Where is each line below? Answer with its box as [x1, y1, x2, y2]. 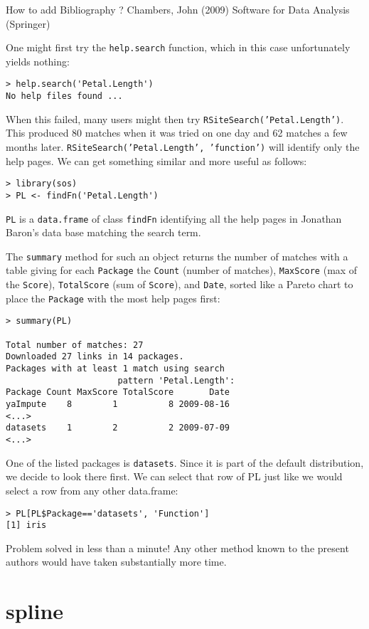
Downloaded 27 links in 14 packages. [6, 351, 184, 362]
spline [6, 596, 64, 625]
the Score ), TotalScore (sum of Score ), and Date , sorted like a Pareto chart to [6, 277, 353, 292]
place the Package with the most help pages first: [6, 290, 220, 305]
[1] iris [6, 520, 47, 531]
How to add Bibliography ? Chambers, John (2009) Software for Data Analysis [6, 2, 350, 16]
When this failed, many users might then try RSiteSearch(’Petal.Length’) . [6, 111, 344, 126]
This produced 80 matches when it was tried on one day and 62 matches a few [6, 125, 348, 140]
